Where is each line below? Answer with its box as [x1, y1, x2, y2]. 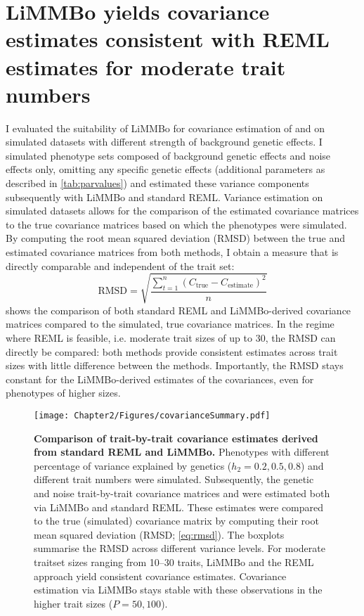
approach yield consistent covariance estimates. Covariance [34, 568, 287, 583]
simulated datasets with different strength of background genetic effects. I [6, 134, 323, 149]
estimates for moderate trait [6, 52, 286, 81]
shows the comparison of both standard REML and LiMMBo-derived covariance [6, 302, 351, 317]
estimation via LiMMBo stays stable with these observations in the [34, 582, 323, 597]
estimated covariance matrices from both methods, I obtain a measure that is [6, 245, 339, 259]
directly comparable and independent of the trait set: [6, 258, 235, 273]
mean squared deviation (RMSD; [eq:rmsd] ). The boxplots [34, 527, 285, 541]
